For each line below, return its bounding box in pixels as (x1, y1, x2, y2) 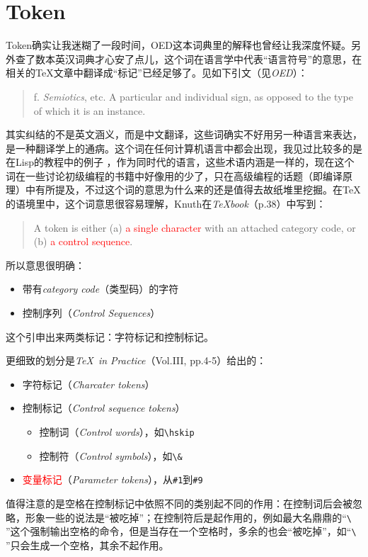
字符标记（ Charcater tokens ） (22, 376, 155, 391)
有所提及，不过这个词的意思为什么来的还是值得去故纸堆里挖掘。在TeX (35, 182, 361, 197)
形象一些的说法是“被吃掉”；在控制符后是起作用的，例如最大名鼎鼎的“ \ (25, 510, 352, 524)
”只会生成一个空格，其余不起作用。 (6, 537, 169, 552)
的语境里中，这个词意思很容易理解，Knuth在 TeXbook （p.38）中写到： (6, 196, 326, 211)
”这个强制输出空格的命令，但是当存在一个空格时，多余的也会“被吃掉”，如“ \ (6, 524, 357, 539)
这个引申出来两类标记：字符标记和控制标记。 (6, 329, 214, 344)
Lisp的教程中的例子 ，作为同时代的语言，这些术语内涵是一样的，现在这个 (15, 154, 355, 169)
